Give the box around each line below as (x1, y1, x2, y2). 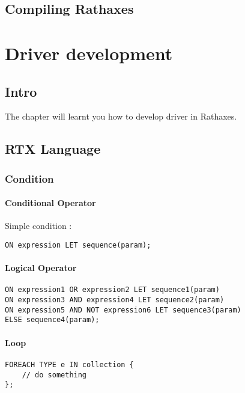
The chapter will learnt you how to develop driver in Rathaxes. (5, 110, 237, 123)
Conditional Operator (5, 196, 96, 209)
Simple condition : (5, 219, 72, 232)
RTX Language (5, 139, 101, 158)
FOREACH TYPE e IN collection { (5, 360, 134, 369)
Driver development (5, 40, 173, 65)
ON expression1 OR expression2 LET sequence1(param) (5, 285, 220, 294)
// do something (22, 370, 87, 379)
